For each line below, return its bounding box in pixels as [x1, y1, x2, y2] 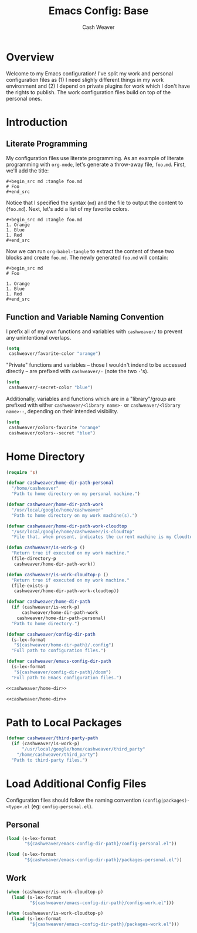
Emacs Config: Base [48, 4, 149, 18]
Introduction [6, 115, 68, 129]
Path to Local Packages [6, 716, 122, 729]
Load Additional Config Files [6, 777, 147, 790]
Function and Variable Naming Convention [6, 312, 164, 322]
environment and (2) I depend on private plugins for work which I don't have [6, 82, 191, 89]
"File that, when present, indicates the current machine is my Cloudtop [11, 534, 195, 540]
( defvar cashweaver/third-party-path [6, 735, 98, 741]
